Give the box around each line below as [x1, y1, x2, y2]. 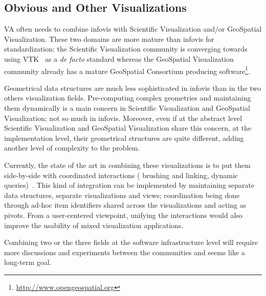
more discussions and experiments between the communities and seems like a [4, 246, 245, 257]
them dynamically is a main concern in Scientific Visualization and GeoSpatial [4, 103, 250, 113]
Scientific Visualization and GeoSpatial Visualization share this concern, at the [4, 122, 252, 133]
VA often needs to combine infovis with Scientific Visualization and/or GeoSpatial [4, 23, 262, 34]
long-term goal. [4, 257, 52, 267]
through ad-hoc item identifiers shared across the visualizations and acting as [4, 200, 247, 210]
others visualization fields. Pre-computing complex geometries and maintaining [4, 92, 251, 103]
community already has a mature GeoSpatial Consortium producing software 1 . [4, 64, 250, 76]
